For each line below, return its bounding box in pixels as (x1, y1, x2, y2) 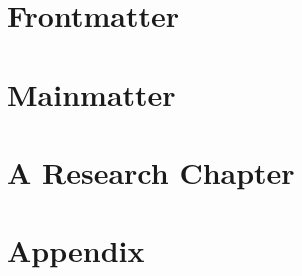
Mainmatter (7, 73, 176, 114)
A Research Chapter (7, 151, 295, 192)
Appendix (7, 230, 145, 271)
